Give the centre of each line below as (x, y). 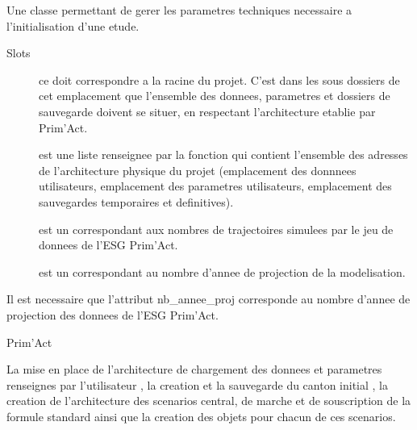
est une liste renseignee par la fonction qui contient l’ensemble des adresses (223, 154)
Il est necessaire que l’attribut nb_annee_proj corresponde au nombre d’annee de (208, 299)
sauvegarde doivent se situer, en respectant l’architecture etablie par (207, 111)
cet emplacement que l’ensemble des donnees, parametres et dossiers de (215, 96)
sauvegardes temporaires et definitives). (136, 201)
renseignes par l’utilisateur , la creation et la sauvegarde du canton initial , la (198, 384)
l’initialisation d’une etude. (73, 25)
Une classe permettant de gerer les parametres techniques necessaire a (179, 10)
